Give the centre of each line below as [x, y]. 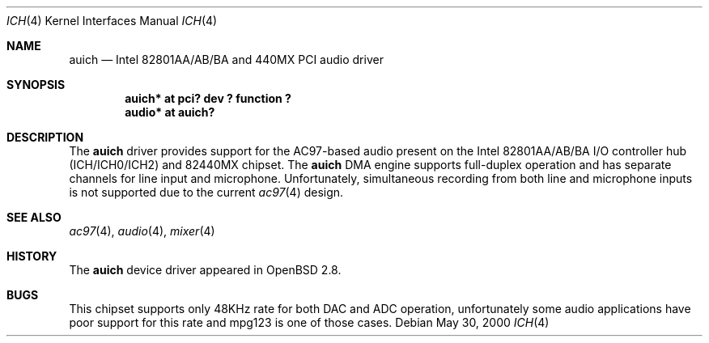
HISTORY [32, 256]
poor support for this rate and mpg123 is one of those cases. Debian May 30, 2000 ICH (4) [309, 322]
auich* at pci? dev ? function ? [208, 98]
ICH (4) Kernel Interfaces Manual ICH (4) [112, 21]
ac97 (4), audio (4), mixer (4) [142, 231]
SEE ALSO [34, 217]
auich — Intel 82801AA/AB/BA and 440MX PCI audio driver [226, 59]
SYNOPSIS [36, 85]
